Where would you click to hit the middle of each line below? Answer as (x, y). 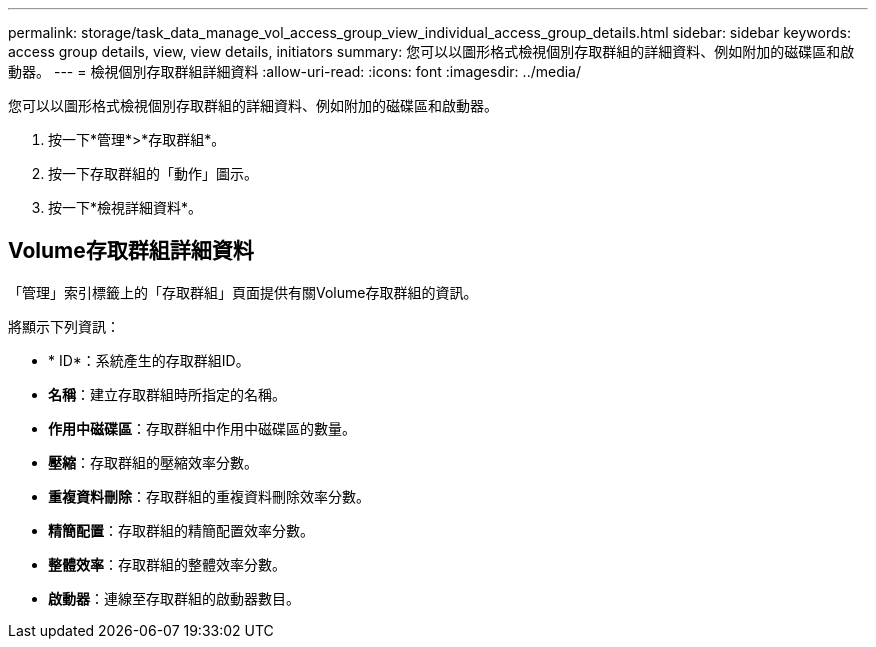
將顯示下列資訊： (64, 326)
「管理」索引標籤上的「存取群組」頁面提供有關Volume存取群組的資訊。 (243, 292)
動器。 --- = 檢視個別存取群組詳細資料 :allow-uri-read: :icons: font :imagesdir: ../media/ (295, 71)
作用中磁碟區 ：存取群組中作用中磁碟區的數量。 (202, 428)
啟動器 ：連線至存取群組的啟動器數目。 (174, 598)
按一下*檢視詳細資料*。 (125, 207)
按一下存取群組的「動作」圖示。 (153, 173)
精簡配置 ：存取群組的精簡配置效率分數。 (181, 530)
